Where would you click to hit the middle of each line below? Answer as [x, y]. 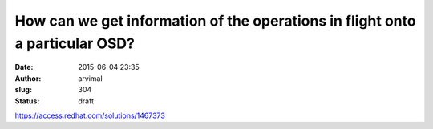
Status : [27, 101]
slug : [23, 90]
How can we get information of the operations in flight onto [215, 21]
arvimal [91, 78]
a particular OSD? [75, 43]
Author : [28, 78]
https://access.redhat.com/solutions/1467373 [90, 115]
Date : [24, 67]
